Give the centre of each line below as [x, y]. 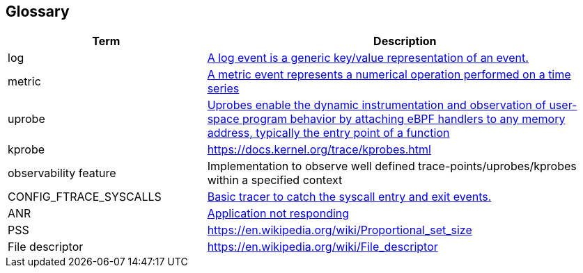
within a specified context [275, 180]
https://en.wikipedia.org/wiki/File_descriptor [322, 247]
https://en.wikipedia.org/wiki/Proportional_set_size [340, 230]
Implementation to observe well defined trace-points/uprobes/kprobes [392, 166]
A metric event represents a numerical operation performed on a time [389, 75]
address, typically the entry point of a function [328, 133]
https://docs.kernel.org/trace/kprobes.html [319, 150]
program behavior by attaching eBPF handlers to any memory [404, 119]
